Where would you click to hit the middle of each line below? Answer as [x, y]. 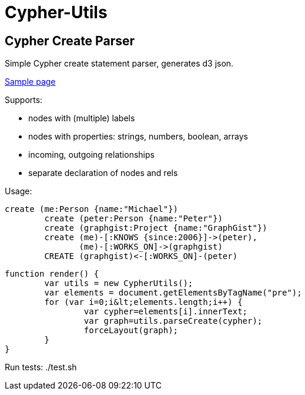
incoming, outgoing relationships [91, 155]
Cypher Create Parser [70, 41]
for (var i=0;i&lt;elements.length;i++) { [143, 302]
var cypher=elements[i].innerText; [166, 312]
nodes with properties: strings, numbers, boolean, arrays [138, 137]
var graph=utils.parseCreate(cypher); [173, 321]
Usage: [19, 191]
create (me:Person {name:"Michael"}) [92, 209]
